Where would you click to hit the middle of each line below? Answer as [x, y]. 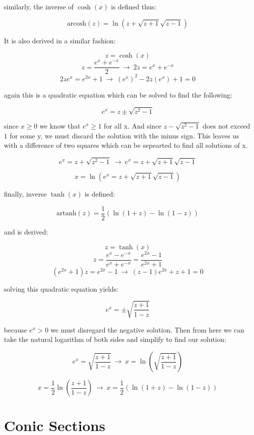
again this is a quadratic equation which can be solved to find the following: [118, 94]
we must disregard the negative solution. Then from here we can [147, 329]
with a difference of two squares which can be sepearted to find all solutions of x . [126, 145]
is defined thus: [134, 6]
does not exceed [226, 125]
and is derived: [26, 231]
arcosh [77, 23]
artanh [67, 214]
